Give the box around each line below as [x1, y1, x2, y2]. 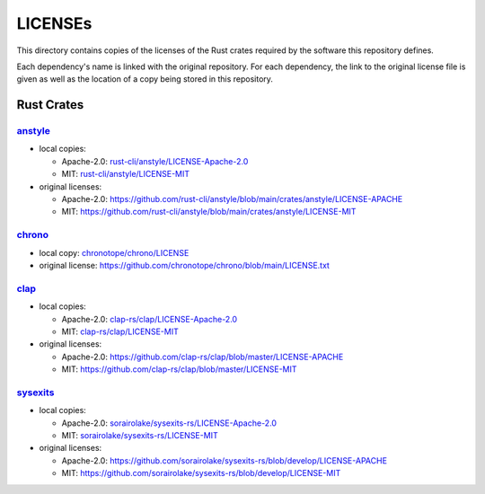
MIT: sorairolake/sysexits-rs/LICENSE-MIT [61, 429, 219, 440]
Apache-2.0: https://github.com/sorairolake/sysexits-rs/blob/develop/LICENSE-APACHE [61, 454, 388, 466]
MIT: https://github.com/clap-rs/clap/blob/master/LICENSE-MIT [61, 364, 297, 375]
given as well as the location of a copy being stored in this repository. [16, 74, 274, 84]
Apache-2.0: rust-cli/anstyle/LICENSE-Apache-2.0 [61, 155, 249, 166]
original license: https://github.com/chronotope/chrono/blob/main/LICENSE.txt [39, 260, 330, 270]
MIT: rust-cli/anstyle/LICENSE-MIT [61, 169, 190, 180]
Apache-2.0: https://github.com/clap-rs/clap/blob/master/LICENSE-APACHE [61, 351, 344, 362]
